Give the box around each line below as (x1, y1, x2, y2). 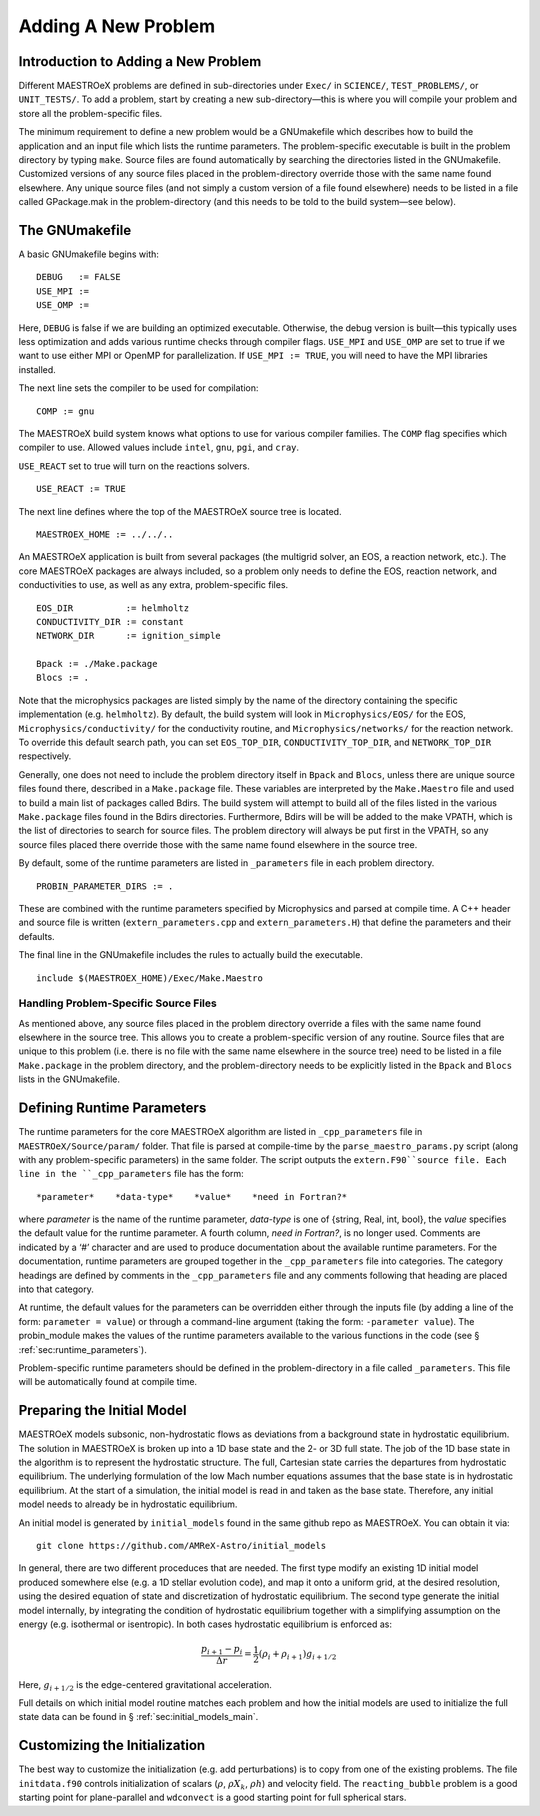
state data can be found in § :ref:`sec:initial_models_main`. (18, 1711, 259, 1723)
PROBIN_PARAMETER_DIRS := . (36, 880, 174, 892)
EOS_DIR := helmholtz (36, 602, 190, 614)
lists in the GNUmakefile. (18, 1073, 120, 1085)
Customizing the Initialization (18, 1737, 206, 1754)
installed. (18, 363, 57, 375)
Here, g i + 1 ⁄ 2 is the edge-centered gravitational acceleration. (18, 1678, 272, 1693)
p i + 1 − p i (200, 1643, 243, 1657)
